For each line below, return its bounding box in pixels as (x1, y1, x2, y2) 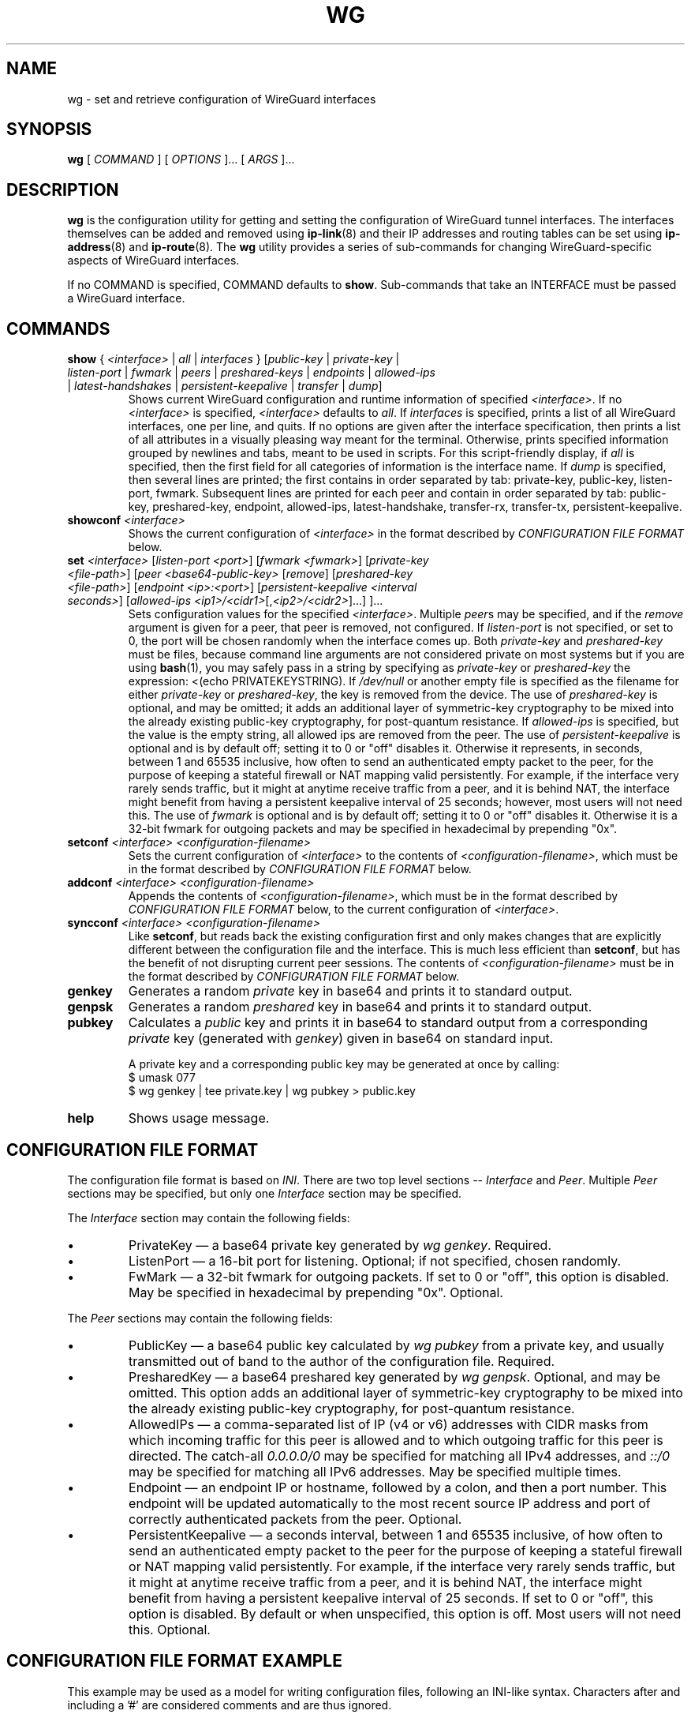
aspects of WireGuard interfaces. (67, 253, 240, 268)
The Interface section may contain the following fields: (67, 1210, 350, 1225)
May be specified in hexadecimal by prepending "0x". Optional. (129, 1284, 503, 1300)
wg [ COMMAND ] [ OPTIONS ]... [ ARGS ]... (67, 152, 295, 167)
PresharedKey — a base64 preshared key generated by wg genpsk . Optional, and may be (129, 1368, 660, 1385)
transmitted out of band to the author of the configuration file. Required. (129, 1352, 555, 1369)
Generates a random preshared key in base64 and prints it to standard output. (128, 999, 592, 1015)
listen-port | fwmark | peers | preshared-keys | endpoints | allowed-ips (67, 366, 435, 380)
